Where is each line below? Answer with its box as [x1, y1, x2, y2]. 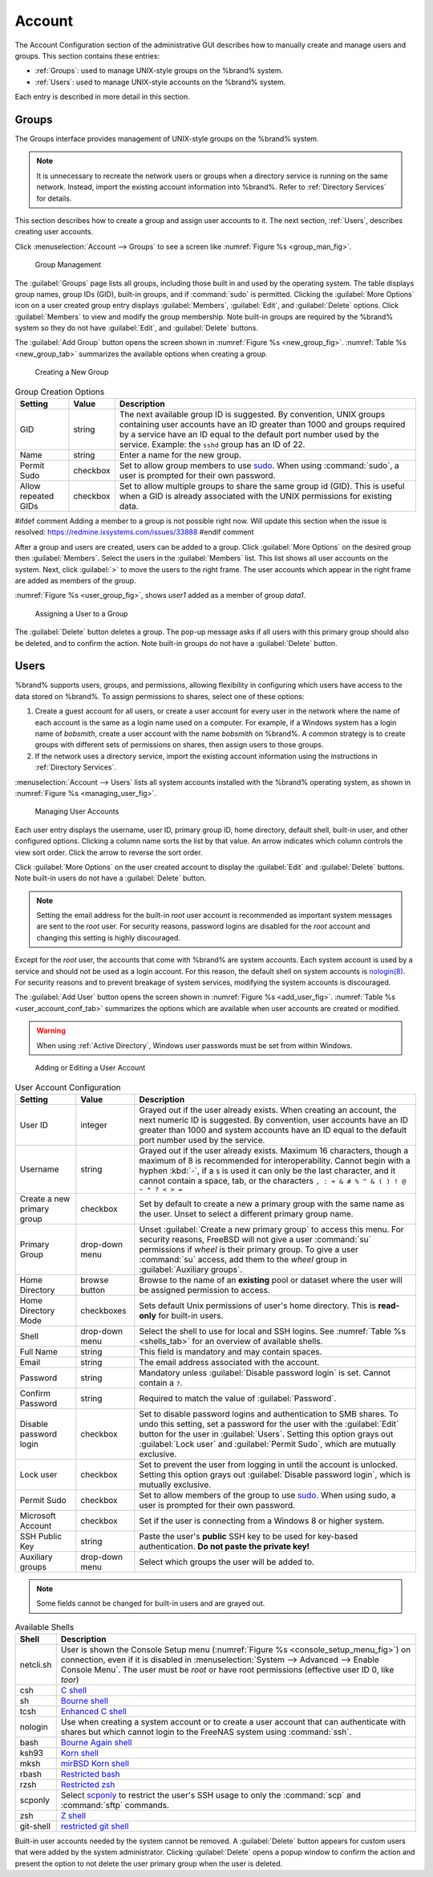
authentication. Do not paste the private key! [139, 1541, 310, 1552]
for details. [36, 193, 72, 203]
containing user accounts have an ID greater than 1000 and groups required [119, 419, 406, 430]
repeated [19, 490, 55, 502]
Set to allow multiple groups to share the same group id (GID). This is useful [119, 481, 405, 492]
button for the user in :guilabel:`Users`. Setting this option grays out [139, 1428, 394, 1440]
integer [80, 1119, 107, 1131]
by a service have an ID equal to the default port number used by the [119, 429, 380, 441]
